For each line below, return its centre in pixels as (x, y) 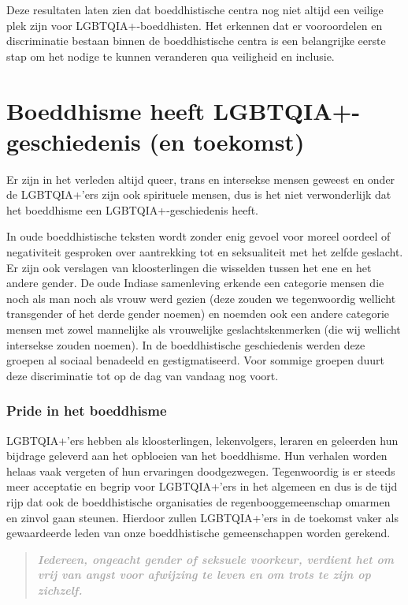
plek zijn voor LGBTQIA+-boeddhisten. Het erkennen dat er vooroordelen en (195, 25)
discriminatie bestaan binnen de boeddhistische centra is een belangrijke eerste (196, 41)
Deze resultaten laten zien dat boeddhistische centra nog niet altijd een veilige (195, 9)
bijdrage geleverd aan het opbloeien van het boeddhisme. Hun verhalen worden (197, 456)
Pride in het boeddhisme (87, 411)
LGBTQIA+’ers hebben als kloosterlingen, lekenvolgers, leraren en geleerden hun (202, 440)
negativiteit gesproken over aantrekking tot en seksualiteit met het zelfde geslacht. (205, 252)
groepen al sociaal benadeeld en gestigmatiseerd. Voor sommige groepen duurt (196, 360)
